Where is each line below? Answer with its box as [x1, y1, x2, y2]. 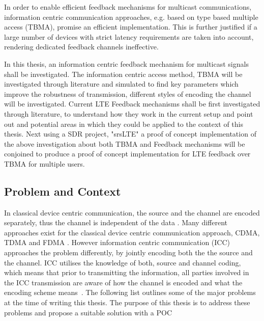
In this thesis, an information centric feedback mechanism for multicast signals [4, 58, 249, 69]
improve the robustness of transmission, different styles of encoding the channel [4, 88, 251, 99]
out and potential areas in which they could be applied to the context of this [4, 118, 243, 129]
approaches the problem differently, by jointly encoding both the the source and [4, 247, 253, 258]
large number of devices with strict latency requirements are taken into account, [4, 31, 254, 42]
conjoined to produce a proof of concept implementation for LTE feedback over [4, 148, 251, 159]
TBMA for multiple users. [4, 158, 85, 169]
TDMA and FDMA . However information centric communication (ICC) [4, 237, 230, 248]
